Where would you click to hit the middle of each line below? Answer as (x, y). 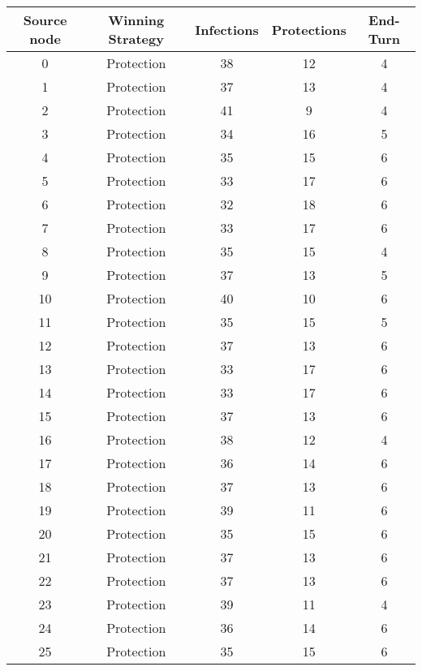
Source (45, 20)
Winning (136, 20)
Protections (309, 29)
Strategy (136, 39)
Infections (227, 29)
